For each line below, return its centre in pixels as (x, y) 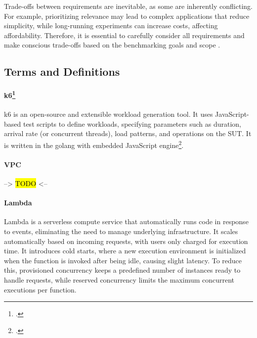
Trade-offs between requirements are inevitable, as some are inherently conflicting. (128, 6)
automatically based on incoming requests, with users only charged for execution (126, 241)
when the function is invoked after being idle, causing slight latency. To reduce (123, 260)
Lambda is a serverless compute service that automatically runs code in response (126, 221)
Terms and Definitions (62, 72)
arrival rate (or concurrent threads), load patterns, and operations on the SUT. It (128, 133)
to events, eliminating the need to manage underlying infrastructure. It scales (121, 231)
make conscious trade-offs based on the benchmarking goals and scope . (112, 45)
